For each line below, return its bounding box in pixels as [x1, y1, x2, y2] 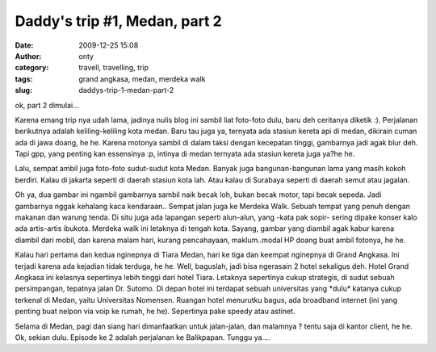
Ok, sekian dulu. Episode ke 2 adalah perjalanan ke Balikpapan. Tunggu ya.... [15, 332, 270, 342]
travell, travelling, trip [78, 63, 149, 73]
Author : [15, 51, 42, 61]
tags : [15, 73, 33, 84]
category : [15, 63, 49, 73]
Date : [15, 40, 34, 50]
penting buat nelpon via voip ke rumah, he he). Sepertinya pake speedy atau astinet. [15, 307, 296, 316]
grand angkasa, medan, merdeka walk [78, 73, 206, 84]
